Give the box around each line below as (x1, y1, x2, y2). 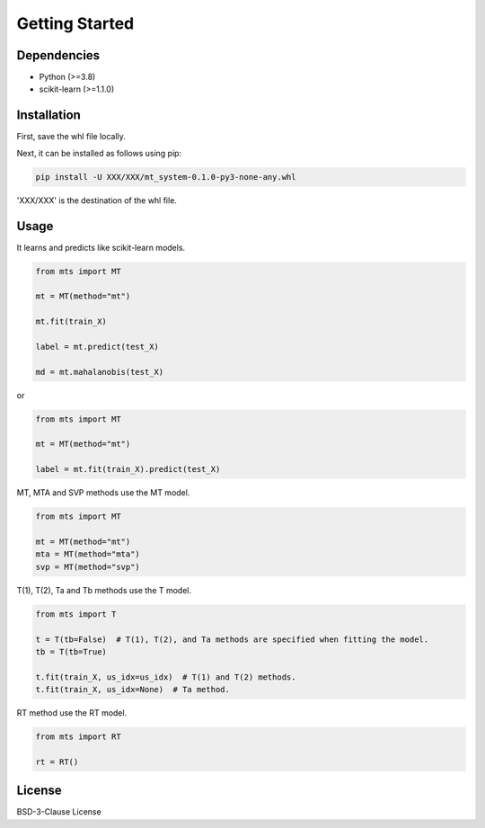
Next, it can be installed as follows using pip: (16, 147, 182, 158)
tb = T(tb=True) (35, 646, 108, 656)
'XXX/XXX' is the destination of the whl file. (16, 194, 177, 206)
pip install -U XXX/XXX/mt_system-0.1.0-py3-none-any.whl (35, 172, 296, 182)
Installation (16, 108, 81, 123)
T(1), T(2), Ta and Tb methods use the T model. (16, 584, 192, 595)
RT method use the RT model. (16, 708, 128, 718)
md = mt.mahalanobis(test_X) (35, 367, 164, 377)
